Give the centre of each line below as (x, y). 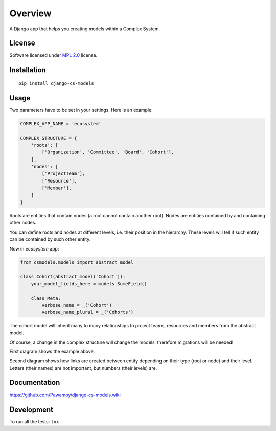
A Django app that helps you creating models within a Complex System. (85, 29)
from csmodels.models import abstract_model (77, 262)
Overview (30, 13)
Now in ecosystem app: (34, 248)
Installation (28, 70)
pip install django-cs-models (56, 83)
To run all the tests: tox (34, 422)
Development (31, 409)
